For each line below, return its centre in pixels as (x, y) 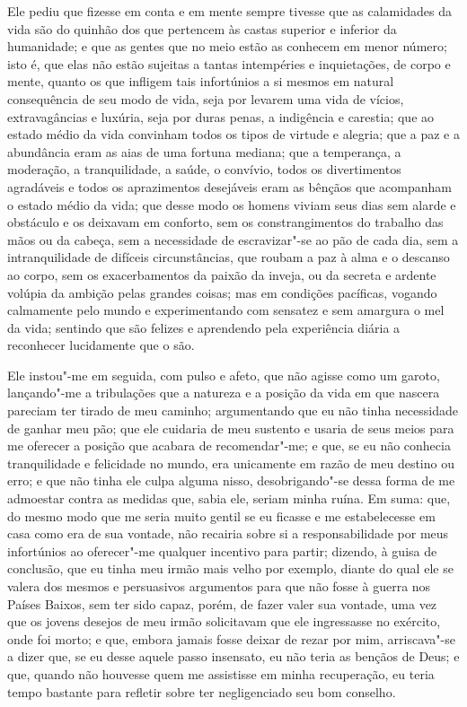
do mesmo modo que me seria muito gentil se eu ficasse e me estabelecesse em (221, 515)
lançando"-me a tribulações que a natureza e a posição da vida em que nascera (224, 393)
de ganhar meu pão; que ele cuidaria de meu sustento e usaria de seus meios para (231, 428)
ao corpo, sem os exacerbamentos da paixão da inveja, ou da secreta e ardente (222, 274)
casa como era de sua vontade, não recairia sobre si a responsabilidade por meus (228, 533)
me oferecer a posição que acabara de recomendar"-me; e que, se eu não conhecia (229, 445)
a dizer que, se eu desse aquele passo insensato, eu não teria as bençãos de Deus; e (233, 656)
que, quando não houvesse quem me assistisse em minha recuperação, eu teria (221, 673)
